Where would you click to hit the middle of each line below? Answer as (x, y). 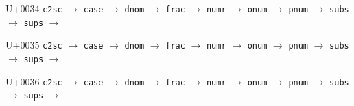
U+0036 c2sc (34, 81)
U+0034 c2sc (34, 8)
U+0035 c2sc (34, 45)
